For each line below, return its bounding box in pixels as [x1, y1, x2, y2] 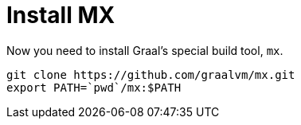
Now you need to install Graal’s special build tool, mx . [6, 43, 283, 57]
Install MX [6, 2, 115, 29]
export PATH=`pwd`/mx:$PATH [6, 80, 182, 94]
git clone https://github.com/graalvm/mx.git [6, 68, 295, 81]
